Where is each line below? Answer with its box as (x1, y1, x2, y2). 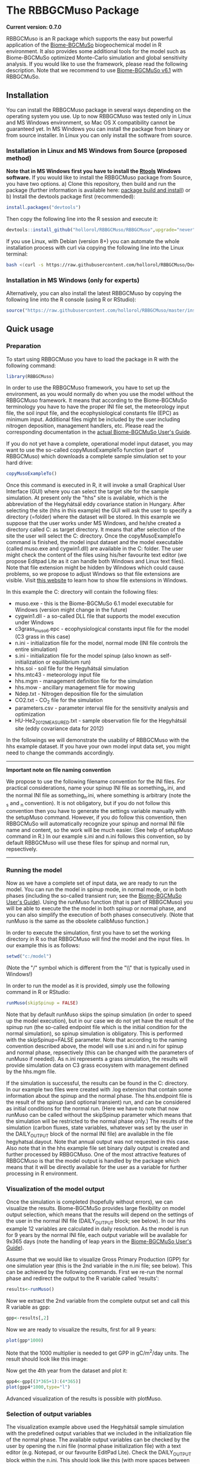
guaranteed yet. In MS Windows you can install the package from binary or (6, 125, 190, 132)
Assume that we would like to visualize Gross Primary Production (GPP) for (6, 1256, 190, 1263)
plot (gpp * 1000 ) (6, 1337, 44, 1343)
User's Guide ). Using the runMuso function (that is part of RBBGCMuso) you (6, 898, 193, 906)
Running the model (6, 865, 62, 874)
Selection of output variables (6, 1410, 92, 1418)
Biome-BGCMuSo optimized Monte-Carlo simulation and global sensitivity (6, 54, 187, 61)
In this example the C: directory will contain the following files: (6, 588, 159, 596)
